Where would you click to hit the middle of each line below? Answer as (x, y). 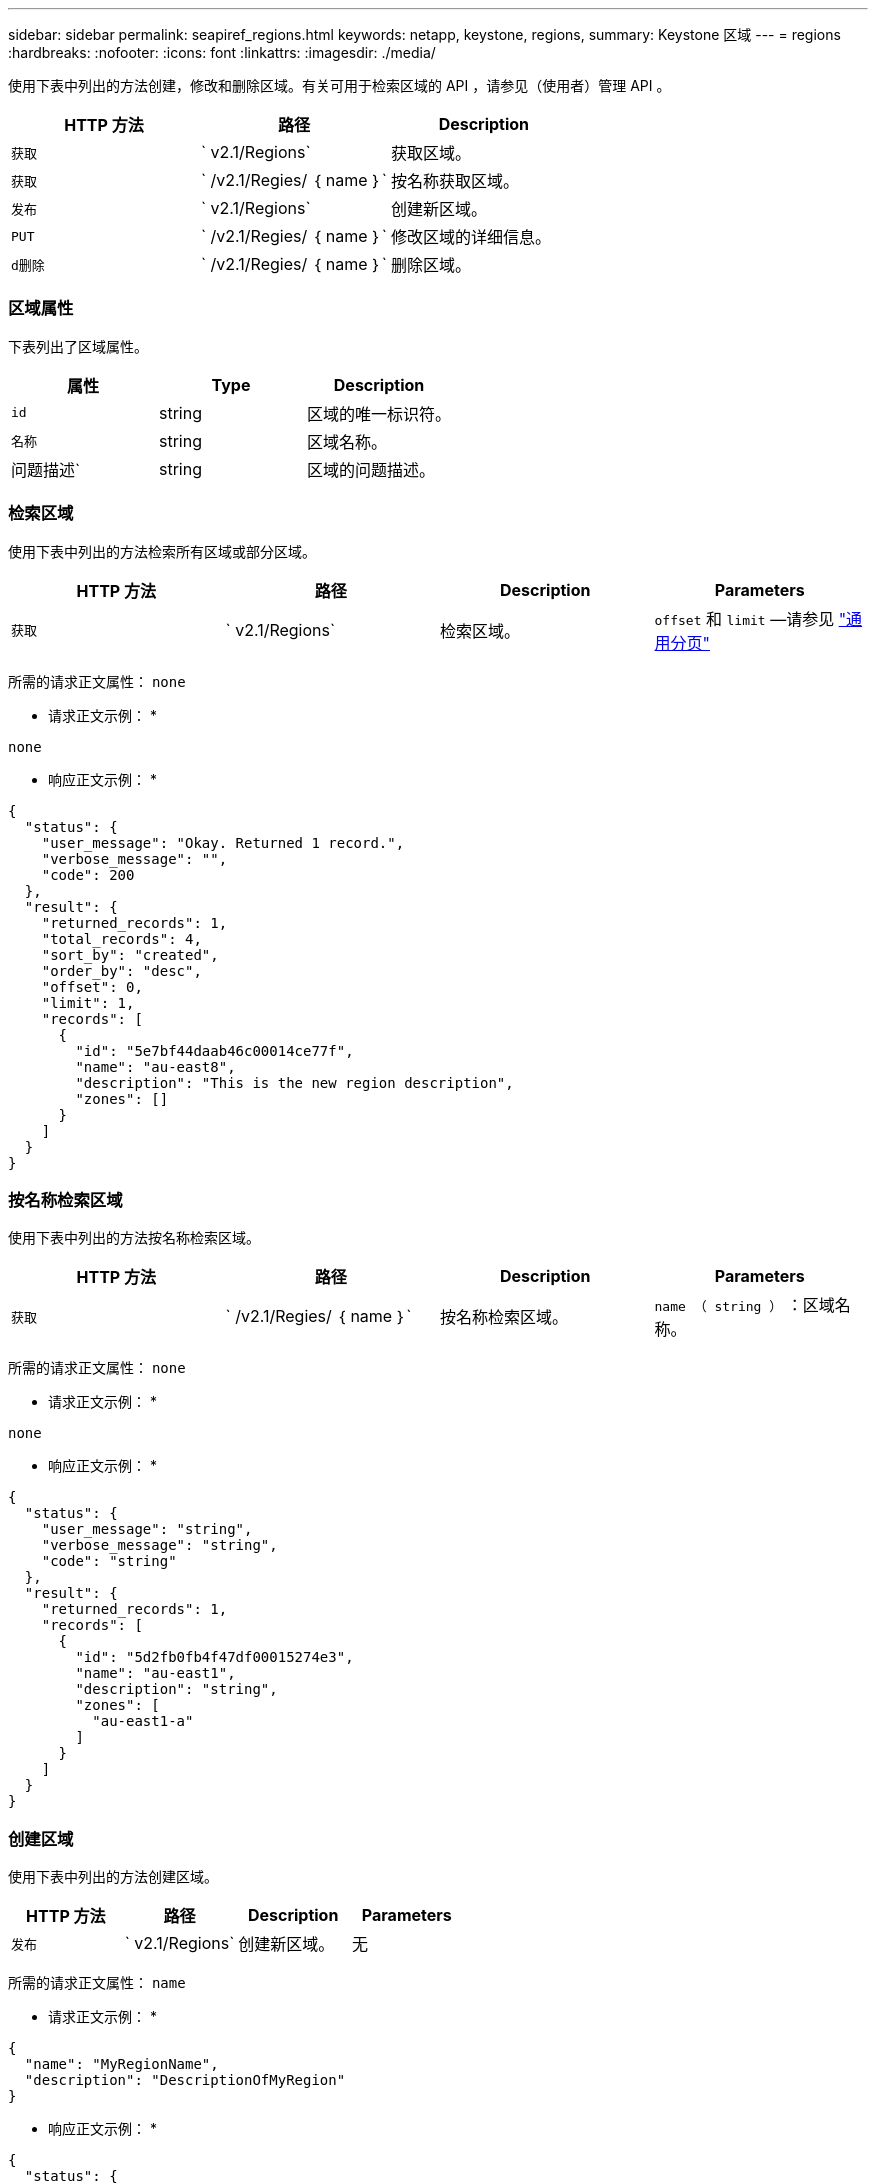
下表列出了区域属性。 (78, 346)
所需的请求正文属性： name (97, 1982)
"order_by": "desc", (121, 970)
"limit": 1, (88, 1002)
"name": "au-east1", (155, 1673)
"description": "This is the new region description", (294, 1082)
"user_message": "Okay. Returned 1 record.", (223, 842)
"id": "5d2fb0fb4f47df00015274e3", (214, 1657)
